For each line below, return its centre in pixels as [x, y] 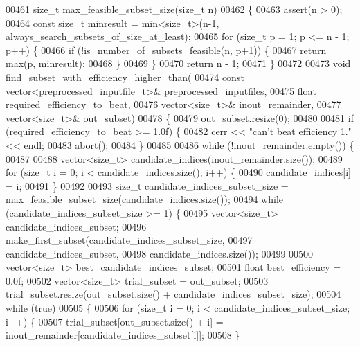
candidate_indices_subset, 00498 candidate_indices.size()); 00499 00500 [160, 253]
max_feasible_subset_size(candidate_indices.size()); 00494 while [145, 199]
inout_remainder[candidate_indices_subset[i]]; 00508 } [123, 335]
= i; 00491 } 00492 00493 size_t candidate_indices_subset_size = [147, 185]
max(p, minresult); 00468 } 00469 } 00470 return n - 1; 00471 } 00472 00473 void [178, 63]
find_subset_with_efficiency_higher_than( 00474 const [125, 77]
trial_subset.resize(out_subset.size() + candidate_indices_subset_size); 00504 [173, 294]
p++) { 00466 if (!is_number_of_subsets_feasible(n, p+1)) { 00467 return [166, 50]
